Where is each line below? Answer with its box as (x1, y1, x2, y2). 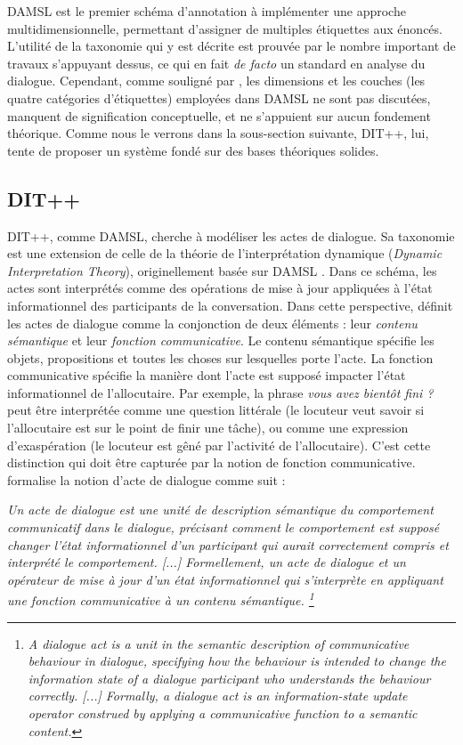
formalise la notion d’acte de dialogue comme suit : (7, 470, 286, 489)
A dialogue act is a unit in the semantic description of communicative (28, 634, 410, 652)
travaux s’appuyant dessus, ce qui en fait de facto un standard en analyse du (7, 53, 426, 72)
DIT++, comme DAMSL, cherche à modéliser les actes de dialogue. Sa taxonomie (7, 226, 455, 245)
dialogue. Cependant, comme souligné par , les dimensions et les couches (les (7, 71, 426, 90)
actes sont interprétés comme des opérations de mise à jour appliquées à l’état (7, 279, 433, 297)
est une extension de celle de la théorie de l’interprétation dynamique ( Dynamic (7, 244, 443, 263)
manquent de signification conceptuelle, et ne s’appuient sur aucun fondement (7, 106, 431, 125)
